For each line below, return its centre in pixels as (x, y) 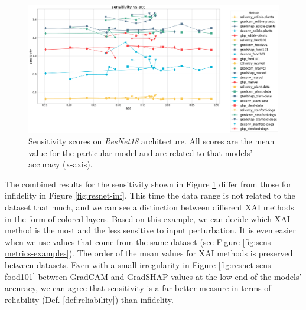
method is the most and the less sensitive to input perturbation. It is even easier (150, 230)
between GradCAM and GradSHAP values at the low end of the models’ (170, 276)
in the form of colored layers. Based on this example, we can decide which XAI (147, 218)
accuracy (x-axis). (61, 164)
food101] (20, 276)
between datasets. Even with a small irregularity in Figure (110, 264)
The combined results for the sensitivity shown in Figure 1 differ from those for (148, 184)
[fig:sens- (258, 241)
